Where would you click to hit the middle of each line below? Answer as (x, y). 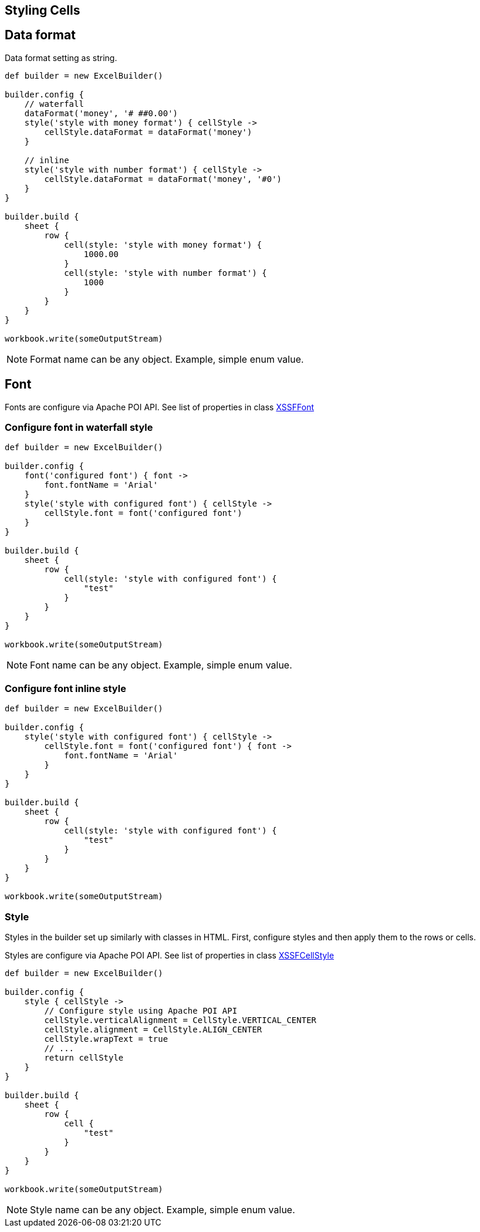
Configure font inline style (65, 688)
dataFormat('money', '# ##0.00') (101, 113)
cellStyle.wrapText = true (106, 1039)
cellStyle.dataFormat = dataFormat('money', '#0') (163, 179)
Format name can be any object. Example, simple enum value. (167, 359)
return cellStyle (84, 1057)
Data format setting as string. (61, 58)
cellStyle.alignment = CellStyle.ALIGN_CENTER (153, 1029)
